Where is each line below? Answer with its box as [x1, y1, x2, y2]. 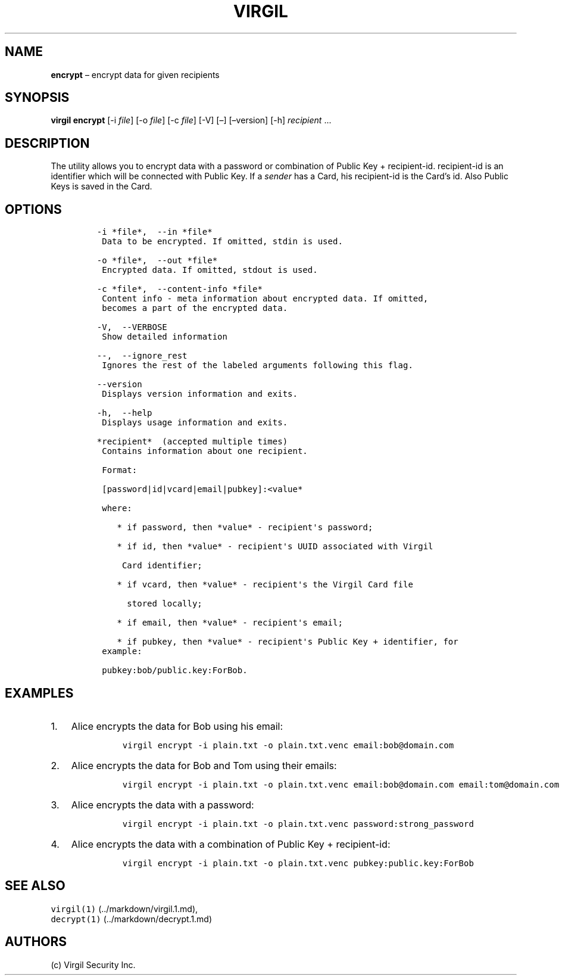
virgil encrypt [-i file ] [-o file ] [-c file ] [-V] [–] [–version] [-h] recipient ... [51, 115, 332, 126]
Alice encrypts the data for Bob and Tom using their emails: [71, 759, 337, 771]
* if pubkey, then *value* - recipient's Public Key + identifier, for [117, 637, 458, 647]
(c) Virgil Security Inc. [51, 959, 136, 970]
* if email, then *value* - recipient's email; [117, 618, 343, 628]
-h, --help [96, 408, 152, 418]
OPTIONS [5, 201, 62, 217]
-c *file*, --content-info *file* [96, 284, 263, 294]
